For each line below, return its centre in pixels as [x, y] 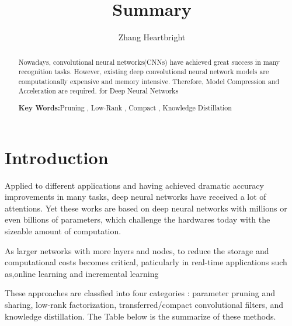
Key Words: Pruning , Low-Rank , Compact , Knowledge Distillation [125, 108]
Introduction [57, 157]
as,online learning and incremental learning [82, 273]
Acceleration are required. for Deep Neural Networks [98, 91]
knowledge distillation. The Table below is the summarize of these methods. [140, 316]
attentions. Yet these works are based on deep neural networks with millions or [146, 208]
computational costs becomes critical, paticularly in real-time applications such [146, 262]
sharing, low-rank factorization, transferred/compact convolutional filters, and [144, 304]
